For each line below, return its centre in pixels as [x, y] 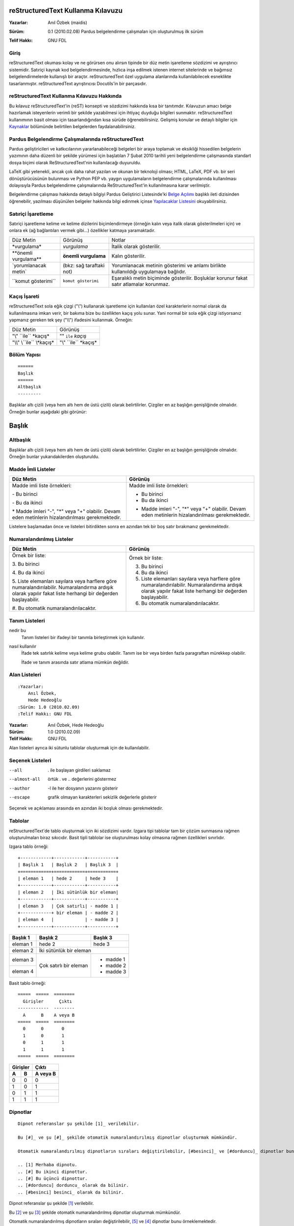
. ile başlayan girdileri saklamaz [79, 770]
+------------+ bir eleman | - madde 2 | [68, 913]
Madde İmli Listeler [32, 469]
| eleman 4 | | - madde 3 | [68, 920]
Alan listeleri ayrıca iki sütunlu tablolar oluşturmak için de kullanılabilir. [79, 747]
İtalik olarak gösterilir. [136, 246]
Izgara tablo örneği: [29, 846]
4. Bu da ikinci [28, 573]
